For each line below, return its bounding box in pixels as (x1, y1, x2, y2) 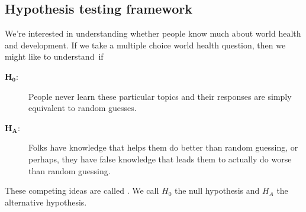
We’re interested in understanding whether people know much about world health (5, 27, 301, 40)
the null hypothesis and (174, 184, 260, 197)
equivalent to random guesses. (28, 102, 137, 114)
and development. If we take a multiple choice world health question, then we (5, 38, 286, 51)
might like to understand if (5, 50, 104, 63)
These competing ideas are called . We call (5, 184, 159, 197)
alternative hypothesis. (5, 195, 87, 208)
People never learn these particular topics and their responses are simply (28, 90, 292, 102)
